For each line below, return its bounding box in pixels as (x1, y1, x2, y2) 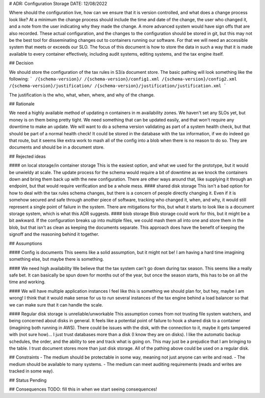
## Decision (9, 60, 34, 66)
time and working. (9, 279, 46, 285)
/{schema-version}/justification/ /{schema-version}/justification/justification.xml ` (9, 83, 227, 89)
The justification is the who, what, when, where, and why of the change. (9, 92, 155, 98)
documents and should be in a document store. (9, 144, 105, 150)
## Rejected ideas (9, 153, 46, 159)
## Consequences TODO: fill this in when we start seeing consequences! (9, 386, 157, 392)
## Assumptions (9, 240, 43, 246)
